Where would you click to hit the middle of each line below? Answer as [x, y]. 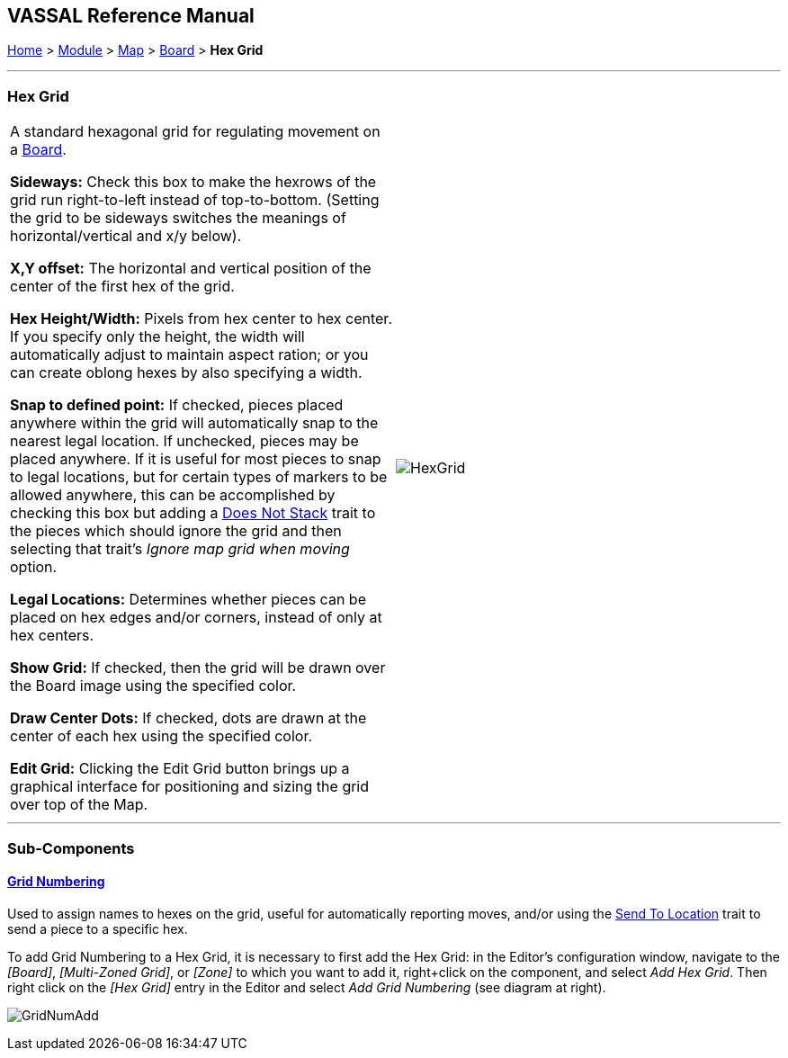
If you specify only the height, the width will [157, 337]
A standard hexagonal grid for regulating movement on [195, 132]
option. [34, 567]
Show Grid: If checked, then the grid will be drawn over [198, 668]
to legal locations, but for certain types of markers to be [199, 477]
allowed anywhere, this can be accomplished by [173, 495]
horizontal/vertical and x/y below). [126, 236]
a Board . [38, 150]
